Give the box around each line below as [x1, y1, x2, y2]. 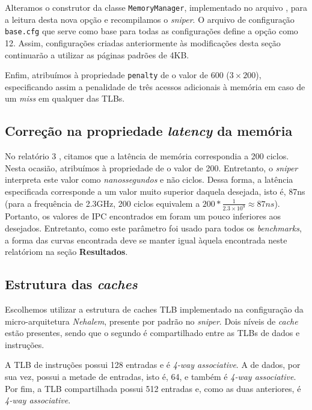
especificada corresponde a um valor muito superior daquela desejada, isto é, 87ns [5, 185, 305, 197]
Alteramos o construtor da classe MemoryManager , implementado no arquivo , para [5, 1, 308, 13]
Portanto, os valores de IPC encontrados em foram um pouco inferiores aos [5, 210, 281, 222]
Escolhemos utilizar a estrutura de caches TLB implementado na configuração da [5, 302, 304, 315]
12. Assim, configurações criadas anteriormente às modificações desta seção [5, 36, 281, 49]
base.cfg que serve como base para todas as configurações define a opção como [5, 25, 298, 37]
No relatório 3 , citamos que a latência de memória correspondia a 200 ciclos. [5, 150, 289, 162]
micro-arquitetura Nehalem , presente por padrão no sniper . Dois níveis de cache [5, 314, 298, 327]
